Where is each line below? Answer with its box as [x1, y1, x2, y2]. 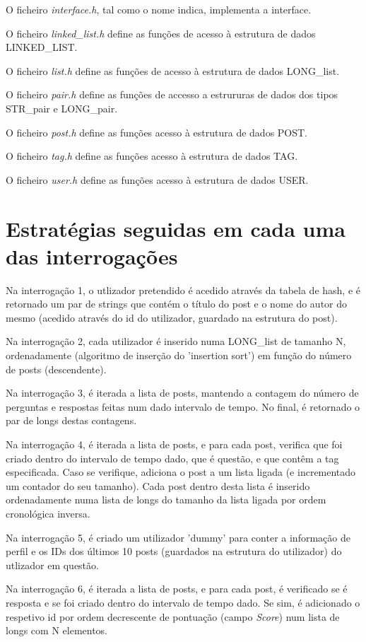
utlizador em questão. [6, 557, 99, 572]
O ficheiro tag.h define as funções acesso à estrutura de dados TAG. [6, 148, 298, 163]
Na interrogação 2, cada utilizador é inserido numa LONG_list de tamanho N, [6, 334, 346, 349]
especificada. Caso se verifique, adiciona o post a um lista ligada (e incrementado [6, 465, 356, 479]
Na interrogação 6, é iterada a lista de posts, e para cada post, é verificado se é [6, 581, 348, 596]
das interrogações [6, 241, 178, 270]
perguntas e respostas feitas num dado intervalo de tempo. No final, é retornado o [6, 399, 360, 414]
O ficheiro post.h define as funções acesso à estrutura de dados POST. [6, 124, 308, 139]
